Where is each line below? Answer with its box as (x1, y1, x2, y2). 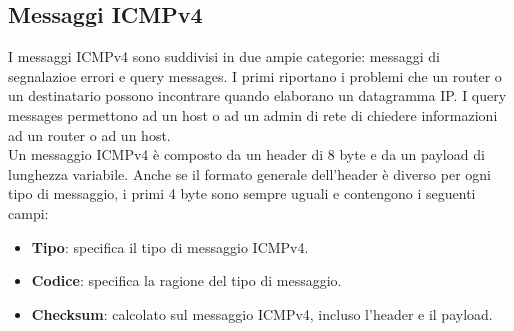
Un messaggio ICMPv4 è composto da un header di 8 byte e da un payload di (8, 144, 485, 165)
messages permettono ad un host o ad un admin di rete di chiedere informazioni (8, 104, 498, 125)
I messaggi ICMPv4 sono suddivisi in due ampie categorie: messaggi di (8, 46, 441, 67)
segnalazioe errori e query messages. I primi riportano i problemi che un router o (8, 65, 502, 86)
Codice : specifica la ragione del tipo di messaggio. (31, 270, 342, 291)
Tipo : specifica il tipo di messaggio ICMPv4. (31, 236, 309, 257)
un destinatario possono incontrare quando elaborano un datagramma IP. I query (8, 85, 507, 106)
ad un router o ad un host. (8, 124, 171, 145)
